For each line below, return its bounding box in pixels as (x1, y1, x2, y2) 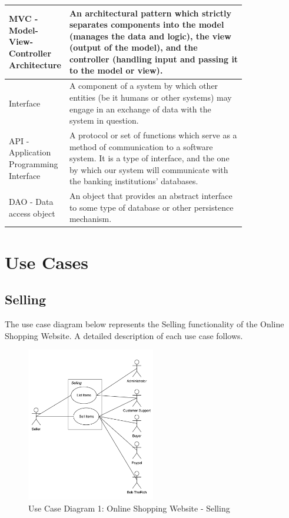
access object (9, 207, 55, 219)
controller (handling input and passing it (69, 52, 238, 65)
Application (9, 146, 51, 158)
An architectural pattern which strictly (69, 6, 232, 19)
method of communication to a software (69, 140, 213, 152)
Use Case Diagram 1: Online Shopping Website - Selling (28, 502, 230, 514)
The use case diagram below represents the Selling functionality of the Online (5, 318, 284, 330)
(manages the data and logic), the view (69, 29, 231, 42)
